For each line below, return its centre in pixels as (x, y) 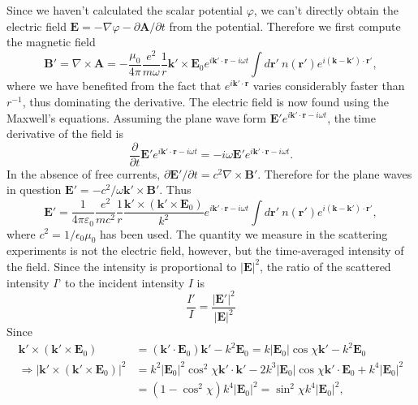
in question (34, 190)
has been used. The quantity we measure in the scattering (244, 233)
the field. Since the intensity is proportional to (122, 266)
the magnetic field (51, 42)
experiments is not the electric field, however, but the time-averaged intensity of (205, 250)
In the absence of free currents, (84, 173)
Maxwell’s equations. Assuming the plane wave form (136, 117)
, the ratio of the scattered (325, 266)
